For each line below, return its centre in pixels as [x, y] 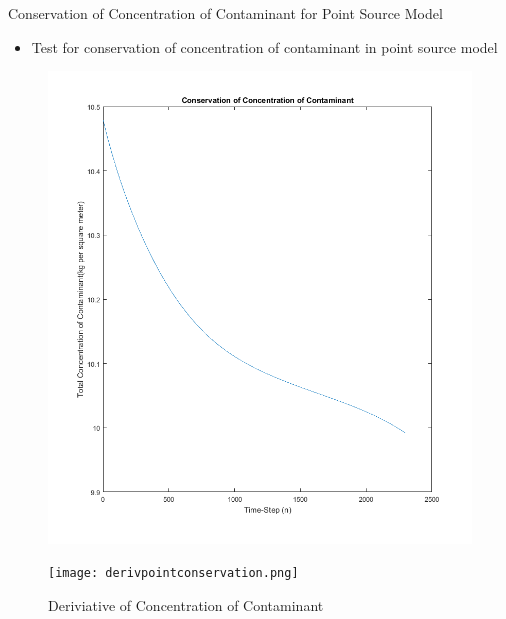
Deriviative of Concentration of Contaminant [186, 604]
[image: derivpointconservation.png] [173, 573]
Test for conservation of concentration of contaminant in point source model [264, 46]
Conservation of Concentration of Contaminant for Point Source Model [225, 13]
